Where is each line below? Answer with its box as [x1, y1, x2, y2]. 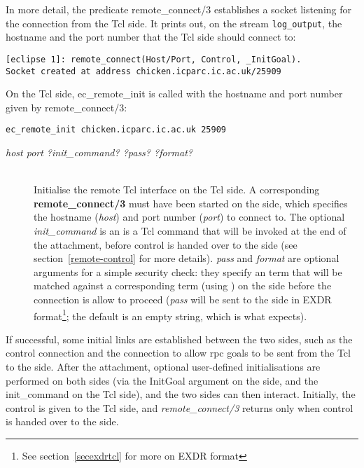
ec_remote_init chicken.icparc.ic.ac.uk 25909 [6, 125, 226, 135]
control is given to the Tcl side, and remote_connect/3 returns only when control [6, 400, 353, 415]
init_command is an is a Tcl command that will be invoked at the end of [34, 223, 346, 238]
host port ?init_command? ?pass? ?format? [6, 145, 192, 159]
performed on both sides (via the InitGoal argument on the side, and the [6, 373, 318, 387]
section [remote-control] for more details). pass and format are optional [34, 251, 339, 266]
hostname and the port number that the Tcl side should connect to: [6, 29, 296, 44]
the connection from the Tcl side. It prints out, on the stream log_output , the [6, 15, 342, 30]
